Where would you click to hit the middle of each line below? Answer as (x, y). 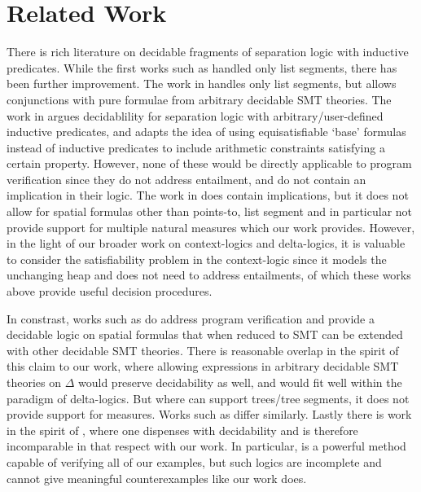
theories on (34, 382)
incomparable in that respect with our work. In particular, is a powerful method (206, 446)
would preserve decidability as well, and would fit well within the (240, 382)
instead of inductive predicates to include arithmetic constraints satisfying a (196, 147)
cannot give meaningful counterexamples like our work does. (157, 478)
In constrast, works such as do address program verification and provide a (191, 318)
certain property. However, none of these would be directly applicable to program (209, 163)
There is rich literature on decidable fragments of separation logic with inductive (208, 52)
